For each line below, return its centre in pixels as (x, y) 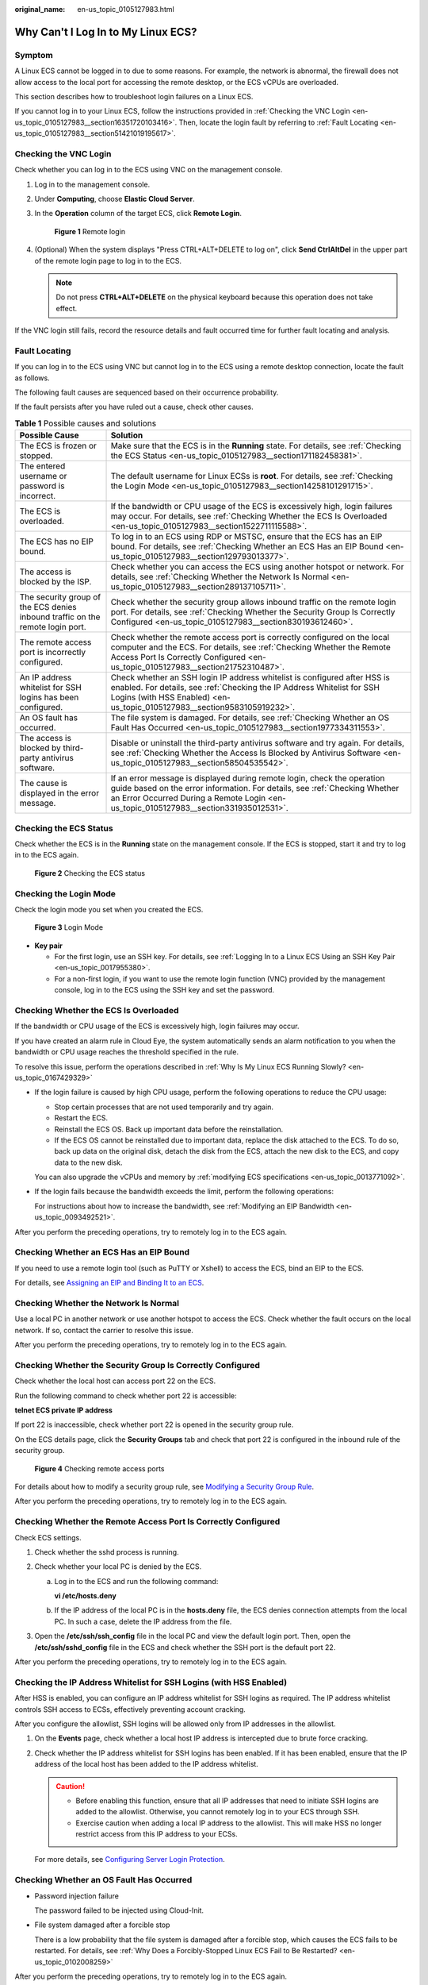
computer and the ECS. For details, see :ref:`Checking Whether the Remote (251, 647)
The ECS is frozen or (58, 446)
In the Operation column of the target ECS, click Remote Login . (138, 214)
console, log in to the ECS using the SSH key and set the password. (164, 990)
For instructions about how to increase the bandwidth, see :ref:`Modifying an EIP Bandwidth (184, 1206)
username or (43, 476)
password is (42, 486)
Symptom (34, 55)
